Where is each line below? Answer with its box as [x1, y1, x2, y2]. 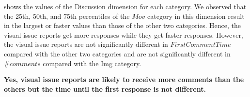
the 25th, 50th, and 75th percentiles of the [4, 11, 130, 21]
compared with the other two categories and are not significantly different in [4, 48, 231, 58]
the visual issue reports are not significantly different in [4, 39, 168, 49]
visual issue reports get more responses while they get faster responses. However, [4, 29, 243, 40]
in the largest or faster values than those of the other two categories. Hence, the [4, 20, 241, 30]
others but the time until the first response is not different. [4, 83, 206, 94]
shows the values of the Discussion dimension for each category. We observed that [4, 1, 247, 11]
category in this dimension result [147, 11, 245, 21]
